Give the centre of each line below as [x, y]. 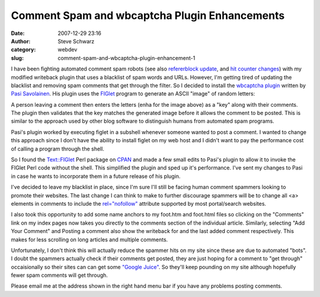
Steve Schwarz [76, 41]
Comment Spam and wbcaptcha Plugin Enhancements [148, 15]
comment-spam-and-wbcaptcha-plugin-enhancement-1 [127, 58]
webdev [68, 50]
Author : [21, 41]
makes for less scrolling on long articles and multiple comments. [89, 239]
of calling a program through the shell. [58, 149]
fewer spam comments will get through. [59, 275]
